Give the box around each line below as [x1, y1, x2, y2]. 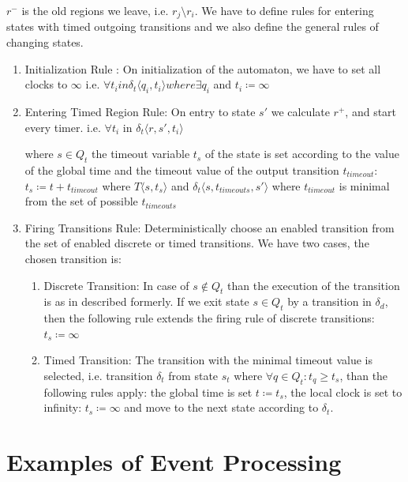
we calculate [271, 104, 330, 120]
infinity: [43, 399, 82, 416]
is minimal [339, 177, 390, 194]
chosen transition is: [24, 250, 122, 266]
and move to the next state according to [124, 399, 319, 416]
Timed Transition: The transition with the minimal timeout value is [43, 352, 373, 368]
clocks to [24, 76, 68, 92]
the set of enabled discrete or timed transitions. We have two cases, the [24, 235, 369, 251]
